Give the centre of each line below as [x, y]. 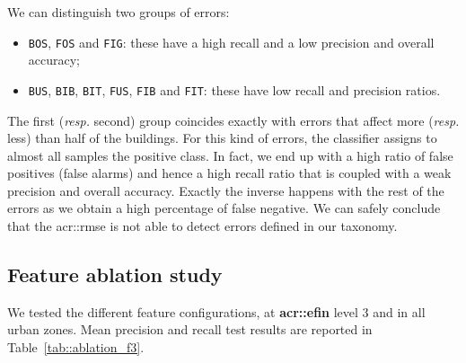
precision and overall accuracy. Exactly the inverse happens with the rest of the [226, 190]
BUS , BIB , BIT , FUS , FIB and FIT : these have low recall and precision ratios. [234, 89]
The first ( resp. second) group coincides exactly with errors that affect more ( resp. [233, 120]
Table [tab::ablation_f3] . [76, 347]
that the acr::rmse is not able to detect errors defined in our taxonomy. [202, 226]
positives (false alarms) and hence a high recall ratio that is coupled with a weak [229, 173]
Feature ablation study [115, 274]
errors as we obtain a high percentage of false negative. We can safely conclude [224, 208]
